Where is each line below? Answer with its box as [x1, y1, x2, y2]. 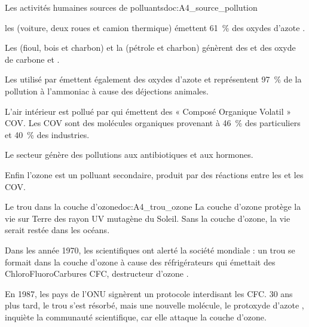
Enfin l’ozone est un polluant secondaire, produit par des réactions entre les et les [5, 168, 304, 181]
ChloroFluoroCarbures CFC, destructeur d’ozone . [5, 267, 189, 280]
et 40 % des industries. [5, 128, 90, 140]
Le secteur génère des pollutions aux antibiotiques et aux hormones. [5, 148, 253, 161]
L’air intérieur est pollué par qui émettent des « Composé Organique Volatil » [5, 105, 291, 117]
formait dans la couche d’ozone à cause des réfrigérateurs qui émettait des [5, 255, 276, 268]
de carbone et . [5, 53, 60, 65]
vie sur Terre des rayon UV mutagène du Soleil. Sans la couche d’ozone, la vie [5, 212, 290, 224]
